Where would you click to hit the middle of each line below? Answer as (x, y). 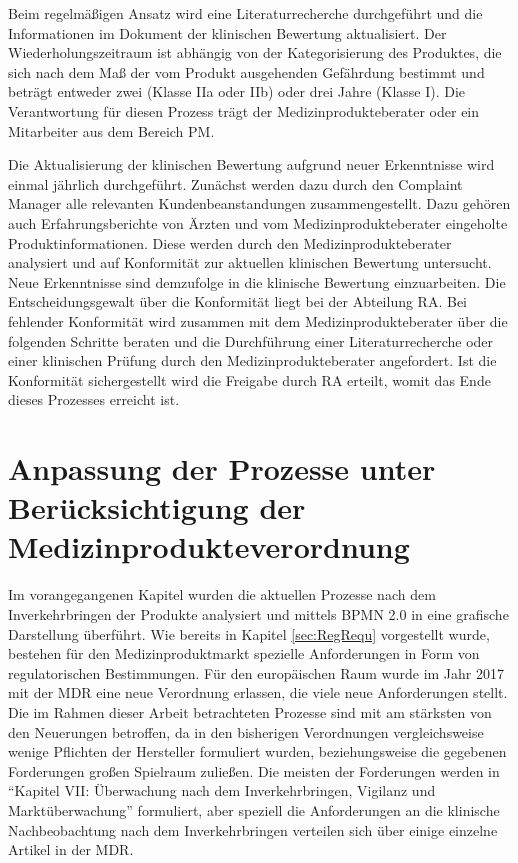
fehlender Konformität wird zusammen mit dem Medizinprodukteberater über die (258, 320)
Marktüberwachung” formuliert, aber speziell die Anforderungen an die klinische (254, 809)
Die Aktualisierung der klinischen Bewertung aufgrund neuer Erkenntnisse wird (251, 164)
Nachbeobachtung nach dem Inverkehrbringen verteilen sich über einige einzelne (253, 829)
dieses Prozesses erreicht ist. (94, 399)
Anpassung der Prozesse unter (222, 468)
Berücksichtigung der (157, 507)
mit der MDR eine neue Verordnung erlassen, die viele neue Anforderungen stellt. (258, 692)
